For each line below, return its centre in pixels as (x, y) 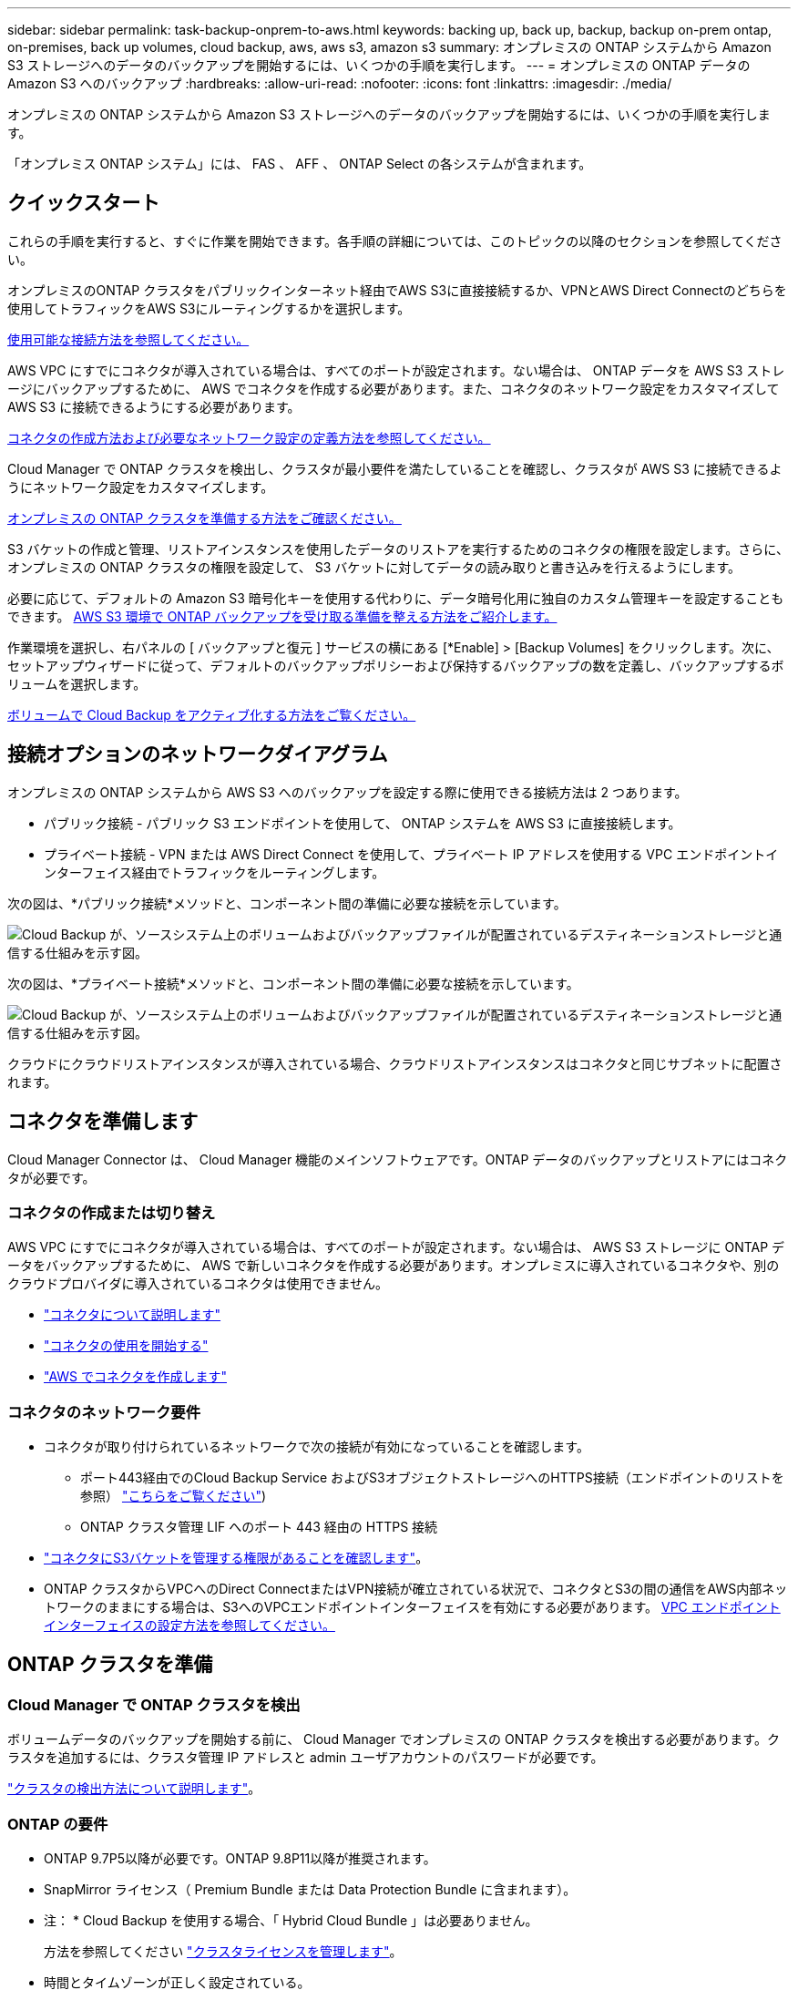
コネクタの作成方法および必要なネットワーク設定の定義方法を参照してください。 (249, 437)
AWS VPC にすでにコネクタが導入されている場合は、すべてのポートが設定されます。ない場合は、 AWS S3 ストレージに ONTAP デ (396, 1247)
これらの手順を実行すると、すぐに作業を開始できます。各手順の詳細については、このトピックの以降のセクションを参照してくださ (395, 241)
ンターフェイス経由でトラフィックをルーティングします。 (215, 872)
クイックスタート (84, 203)
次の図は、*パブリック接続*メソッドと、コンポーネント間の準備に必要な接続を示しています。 (287, 903)
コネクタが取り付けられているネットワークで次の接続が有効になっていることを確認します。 (317, 1447)
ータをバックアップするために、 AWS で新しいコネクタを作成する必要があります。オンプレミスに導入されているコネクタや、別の (394, 1266)
